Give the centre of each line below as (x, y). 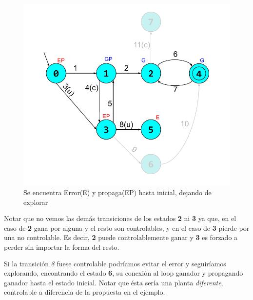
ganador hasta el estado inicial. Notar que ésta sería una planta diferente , (114, 282)
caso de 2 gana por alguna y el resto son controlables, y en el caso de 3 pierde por (127, 228)
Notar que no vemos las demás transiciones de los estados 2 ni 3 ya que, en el (120, 218)
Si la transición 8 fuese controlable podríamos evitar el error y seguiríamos (115, 263)
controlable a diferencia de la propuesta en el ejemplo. (85, 292)
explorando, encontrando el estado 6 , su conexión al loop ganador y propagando (124, 273)
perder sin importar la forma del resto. (62, 247)
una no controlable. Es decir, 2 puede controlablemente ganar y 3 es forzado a (121, 237)
